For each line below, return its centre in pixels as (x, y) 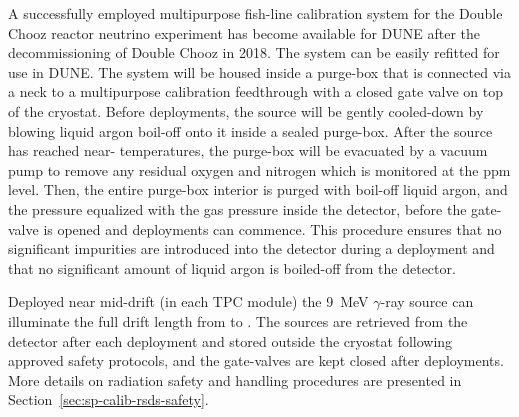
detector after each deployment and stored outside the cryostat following (230, 340)
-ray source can (427, 301)
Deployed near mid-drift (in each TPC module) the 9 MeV (188, 301)
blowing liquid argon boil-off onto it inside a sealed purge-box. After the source (250, 130)
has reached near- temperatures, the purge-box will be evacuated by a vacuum (248, 150)
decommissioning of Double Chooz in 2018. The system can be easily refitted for (254, 52)
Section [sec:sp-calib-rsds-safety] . (108, 399)
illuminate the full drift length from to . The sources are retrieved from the (238, 320)
